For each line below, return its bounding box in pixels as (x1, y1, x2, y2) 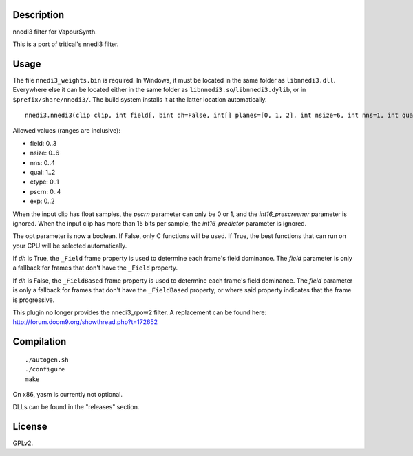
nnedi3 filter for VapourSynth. (12, 28, 97, 36)
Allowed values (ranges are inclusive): (12, 127, 120, 135)
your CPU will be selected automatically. (12, 241, 127, 250)
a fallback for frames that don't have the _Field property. (12, 263, 178, 272)
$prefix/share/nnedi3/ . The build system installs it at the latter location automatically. (12, 95, 268, 103)
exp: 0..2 (30, 197, 55, 206)
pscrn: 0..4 (30, 187, 61, 195)
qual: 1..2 (30, 168, 56, 176)
